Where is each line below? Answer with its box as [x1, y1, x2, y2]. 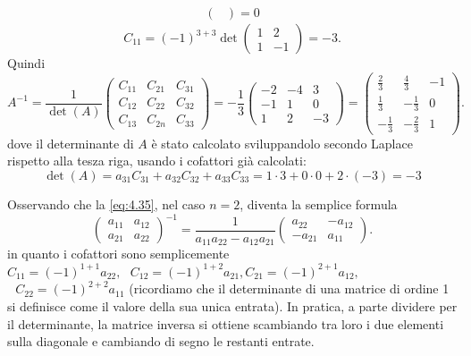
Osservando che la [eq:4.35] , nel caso [7, 195, 206, 213]
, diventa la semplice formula [240, 195, 398, 213]
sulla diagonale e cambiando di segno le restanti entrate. [7, 332, 315, 351]
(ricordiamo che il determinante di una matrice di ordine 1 [129, 279, 450, 298]
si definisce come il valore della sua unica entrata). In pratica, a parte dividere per [7, 296, 458, 315]
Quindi [7, 54, 46, 72]
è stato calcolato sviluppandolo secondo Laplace [151, 133, 413, 152]
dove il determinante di [7, 133, 134, 152]
